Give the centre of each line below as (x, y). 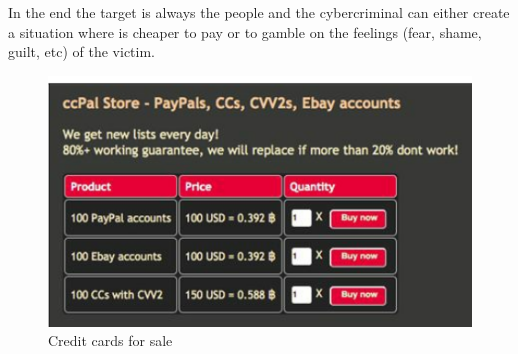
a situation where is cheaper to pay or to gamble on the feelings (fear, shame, (245, 31)
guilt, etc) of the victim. (81, 51)
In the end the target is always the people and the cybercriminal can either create (259, 12)
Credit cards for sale (110, 340)
